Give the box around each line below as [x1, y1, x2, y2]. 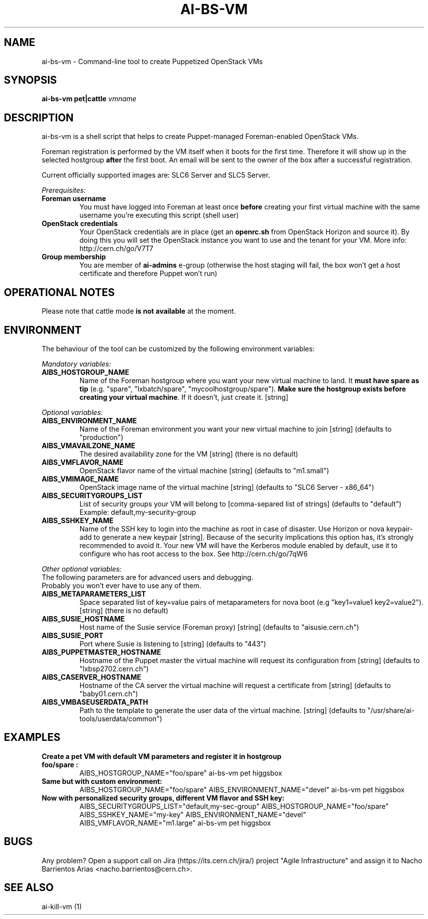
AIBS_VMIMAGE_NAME [42, 474, 119, 483]
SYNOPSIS [4, 74, 57, 87]
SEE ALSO [4, 881, 54, 894]
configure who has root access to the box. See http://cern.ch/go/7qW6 [79, 549, 308, 558]
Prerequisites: [42, 186, 86, 195]
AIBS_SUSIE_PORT [42, 631, 104, 640]
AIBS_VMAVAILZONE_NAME [42, 441, 135, 450]
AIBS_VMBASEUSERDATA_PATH [42, 697, 148, 706]
